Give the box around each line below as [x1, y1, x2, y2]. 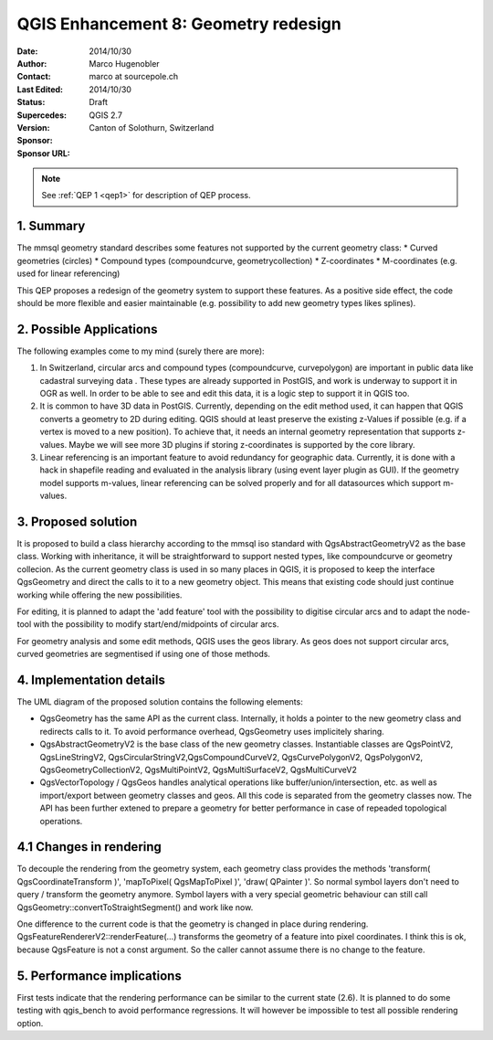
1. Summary [16, 218, 86, 234]
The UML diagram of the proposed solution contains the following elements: [16, 696, 303, 707]
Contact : [16, 71, 52, 82]
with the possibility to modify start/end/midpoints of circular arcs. [33, 619, 279, 630]
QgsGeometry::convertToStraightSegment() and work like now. [16, 901, 254, 913]
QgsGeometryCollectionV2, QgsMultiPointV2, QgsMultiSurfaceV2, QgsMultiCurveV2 [39, 764, 358, 776]
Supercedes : [16, 110, 68, 121]
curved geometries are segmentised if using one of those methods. [16, 649, 271, 660]
